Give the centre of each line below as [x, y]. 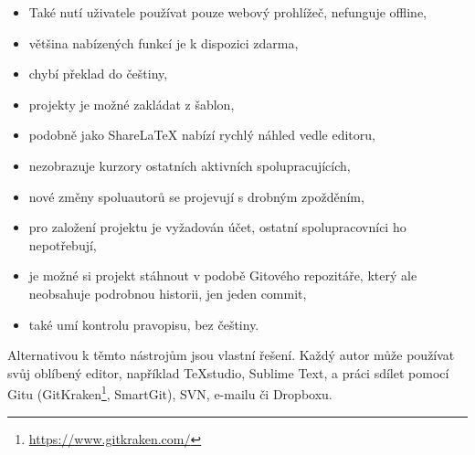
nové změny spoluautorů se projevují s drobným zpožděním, [196, 196]
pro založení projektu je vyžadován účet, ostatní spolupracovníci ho [217, 227]
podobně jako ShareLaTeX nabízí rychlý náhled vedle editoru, [202, 135]
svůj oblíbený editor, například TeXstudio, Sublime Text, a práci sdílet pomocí [228, 372]
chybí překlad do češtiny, [98, 74]
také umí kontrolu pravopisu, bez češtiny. [144, 324]
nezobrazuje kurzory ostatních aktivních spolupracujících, [190, 165]
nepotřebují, [63, 244]
